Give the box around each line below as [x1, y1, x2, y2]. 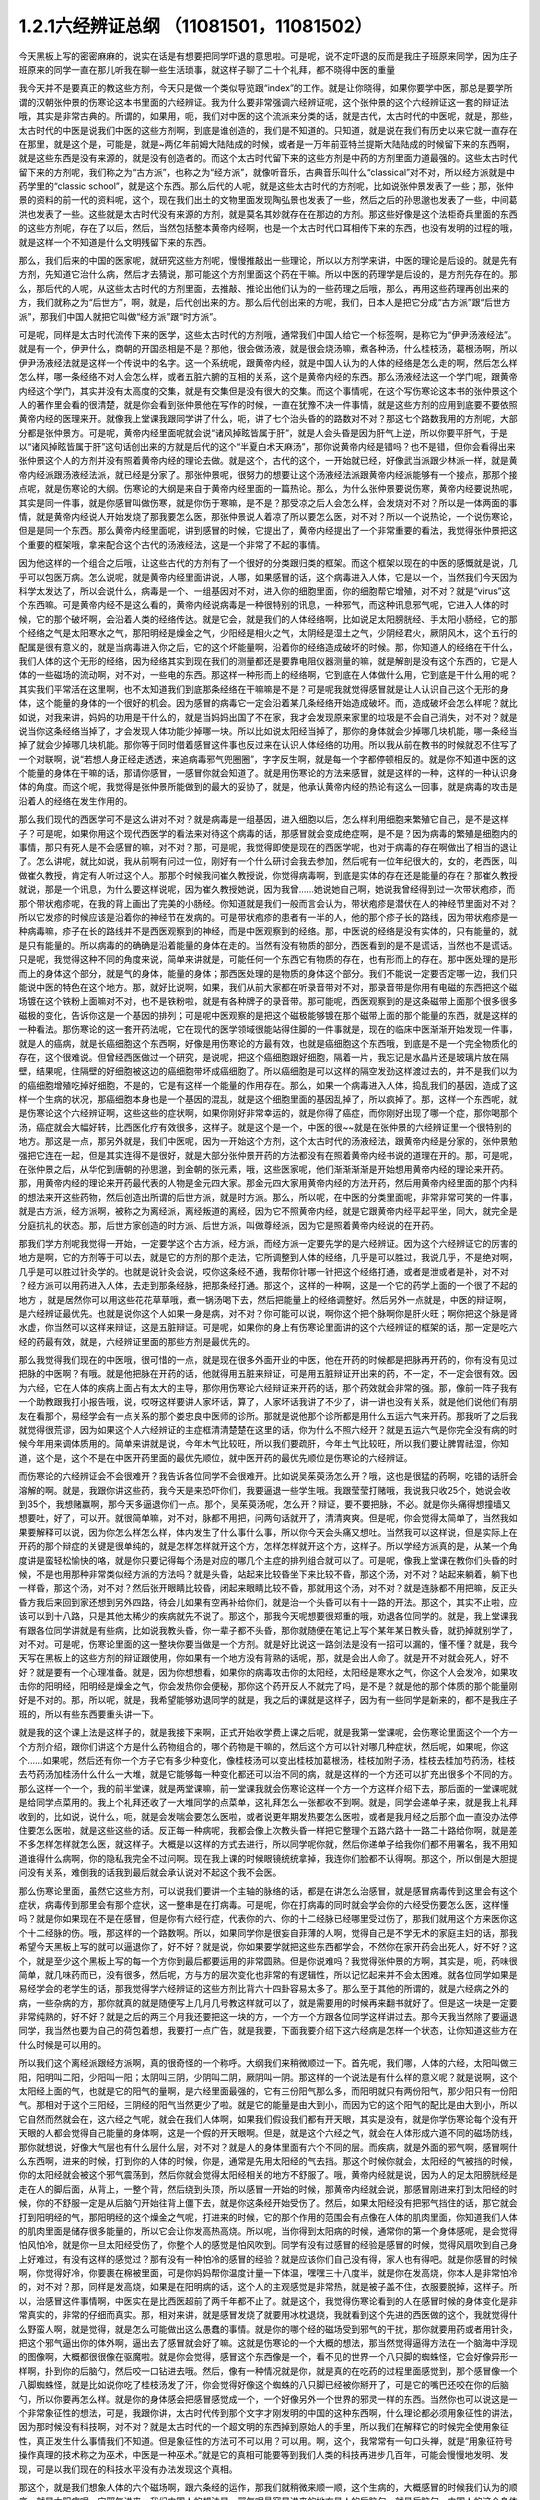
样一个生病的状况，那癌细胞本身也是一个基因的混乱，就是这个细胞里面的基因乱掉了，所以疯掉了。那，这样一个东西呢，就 [18, 1093, 518, 1105]
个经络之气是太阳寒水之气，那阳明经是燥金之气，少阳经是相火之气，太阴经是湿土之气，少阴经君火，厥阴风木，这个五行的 [18, 627, 518, 639]
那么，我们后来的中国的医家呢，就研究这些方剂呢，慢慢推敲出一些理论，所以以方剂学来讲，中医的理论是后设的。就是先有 [18, 255, 518, 267]
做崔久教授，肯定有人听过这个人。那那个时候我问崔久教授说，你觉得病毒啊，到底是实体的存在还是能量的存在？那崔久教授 [18, 869, 518, 881]
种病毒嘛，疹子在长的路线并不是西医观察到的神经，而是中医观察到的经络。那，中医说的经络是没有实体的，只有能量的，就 [18, 925, 518, 937]
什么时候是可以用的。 [18, 2038, 107, 2050]
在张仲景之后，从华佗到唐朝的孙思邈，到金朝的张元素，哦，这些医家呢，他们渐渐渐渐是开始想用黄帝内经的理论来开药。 [18, 1163, 509, 1175]
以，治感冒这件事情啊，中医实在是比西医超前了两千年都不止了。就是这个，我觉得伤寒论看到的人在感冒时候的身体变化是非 [18, 2295, 518, 2307]
